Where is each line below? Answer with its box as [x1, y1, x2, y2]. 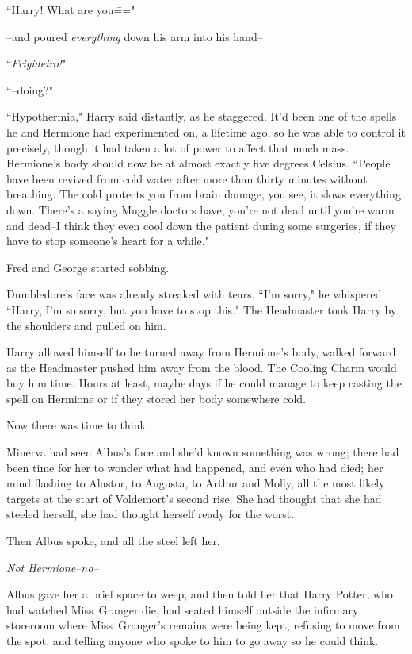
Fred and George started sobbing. [6, 259, 170, 275]
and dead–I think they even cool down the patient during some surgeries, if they [6, 217, 396, 233]
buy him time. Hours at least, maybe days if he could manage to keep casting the [6, 375, 402, 391]
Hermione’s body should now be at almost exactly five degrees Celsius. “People [6, 155, 391, 171]
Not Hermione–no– [6, 559, 99, 575]
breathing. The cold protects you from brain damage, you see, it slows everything [6, 186, 401, 202]
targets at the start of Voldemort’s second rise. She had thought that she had [6, 490, 382, 506]
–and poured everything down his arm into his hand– [6, 28, 263, 44]
